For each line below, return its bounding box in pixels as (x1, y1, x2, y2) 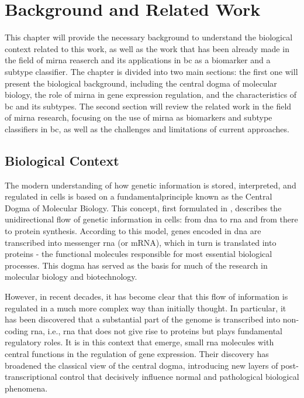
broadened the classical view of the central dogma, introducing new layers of (5, 359, 278, 371)
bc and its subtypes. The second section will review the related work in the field (5, 99, 292, 112)
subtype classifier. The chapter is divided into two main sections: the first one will (5, 65, 298, 77)
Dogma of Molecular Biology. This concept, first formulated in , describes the (5, 201, 282, 214)
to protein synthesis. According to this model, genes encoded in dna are (5, 225, 261, 237)
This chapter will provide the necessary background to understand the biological (5, 31, 293, 43)
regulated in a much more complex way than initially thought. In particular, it (5, 301, 286, 314)
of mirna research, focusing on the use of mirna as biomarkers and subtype (5, 111, 272, 123)
